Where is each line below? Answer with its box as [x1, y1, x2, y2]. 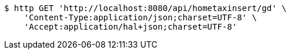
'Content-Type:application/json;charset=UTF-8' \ [24, 13, 257, 22]
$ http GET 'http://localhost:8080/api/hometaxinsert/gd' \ [4, 3, 287, 13]
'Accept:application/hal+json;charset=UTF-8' [24, 22, 238, 31]
